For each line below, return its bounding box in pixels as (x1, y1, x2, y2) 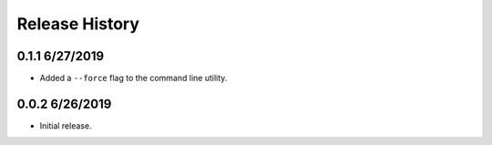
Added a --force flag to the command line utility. (39, 73, 228, 84)
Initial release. (39, 119, 92, 131)
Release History (16, 14, 140, 34)
